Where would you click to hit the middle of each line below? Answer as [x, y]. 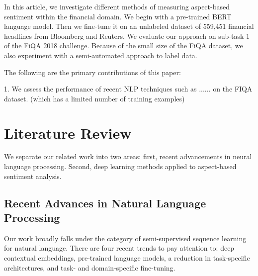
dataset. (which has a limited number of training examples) [94, 98]
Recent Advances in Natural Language [105, 203]
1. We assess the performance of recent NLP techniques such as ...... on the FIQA [128, 89]
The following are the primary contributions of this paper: [92, 72]
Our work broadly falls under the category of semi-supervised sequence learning [125, 238]
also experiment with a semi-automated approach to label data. [101, 55]
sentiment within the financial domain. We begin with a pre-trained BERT [118, 16]
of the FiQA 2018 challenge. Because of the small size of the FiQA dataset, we [124, 46]
